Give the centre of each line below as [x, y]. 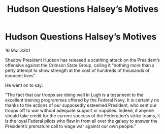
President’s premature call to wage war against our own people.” [71, 126]
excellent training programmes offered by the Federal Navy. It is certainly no [82, 100]
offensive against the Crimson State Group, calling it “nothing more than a [80, 65]
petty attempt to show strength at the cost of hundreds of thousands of [77, 70]
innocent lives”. [21, 75]
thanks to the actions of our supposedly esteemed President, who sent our [81, 105]
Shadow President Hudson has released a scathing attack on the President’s [82, 60]
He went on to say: [24, 85]
